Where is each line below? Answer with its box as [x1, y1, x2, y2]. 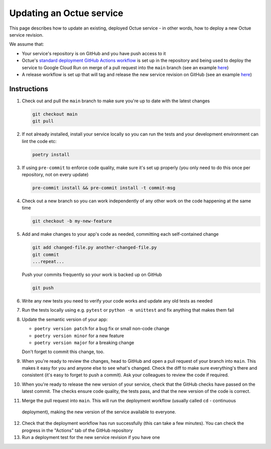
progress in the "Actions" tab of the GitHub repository [22, 427, 133, 433]
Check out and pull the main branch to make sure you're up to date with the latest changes [22, 98, 210, 104]
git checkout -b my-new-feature [32, 218, 112, 224]
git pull [32, 118, 54, 124]
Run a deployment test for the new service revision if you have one [22, 434, 160, 440]
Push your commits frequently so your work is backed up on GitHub [22, 271, 163, 277]
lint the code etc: [22, 138, 57, 144]
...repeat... [32, 259, 65, 264]
